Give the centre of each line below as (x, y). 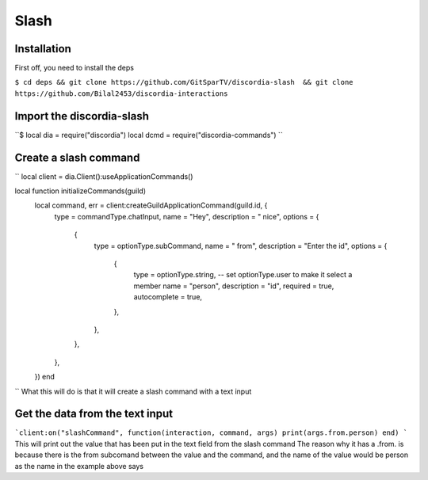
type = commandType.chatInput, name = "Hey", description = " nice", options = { (187, 216)
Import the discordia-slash (82, 116)
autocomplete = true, (168, 297)
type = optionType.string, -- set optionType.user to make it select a (243, 275)
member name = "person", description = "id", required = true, (234, 286)
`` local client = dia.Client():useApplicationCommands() (104, 176)
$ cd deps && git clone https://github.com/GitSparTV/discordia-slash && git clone (184, 82)
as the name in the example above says (79, 466)
